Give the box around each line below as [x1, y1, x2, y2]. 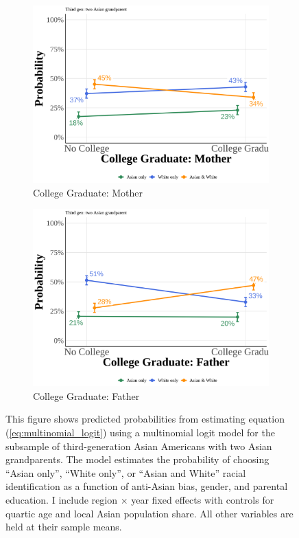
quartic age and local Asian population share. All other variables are [5, 506, 294, 520]
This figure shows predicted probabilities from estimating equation [5, 412, 285, 426]
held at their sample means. [5, 519, 122, 534]
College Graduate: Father [33, 388, 140, 403]
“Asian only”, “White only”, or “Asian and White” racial [5, 465, 246, 480]
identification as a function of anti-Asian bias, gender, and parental [5, 479, 288, 493]
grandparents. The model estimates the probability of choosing [5, 452, 270, 467]
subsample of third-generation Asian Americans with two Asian [5, 438, 272, 453]
